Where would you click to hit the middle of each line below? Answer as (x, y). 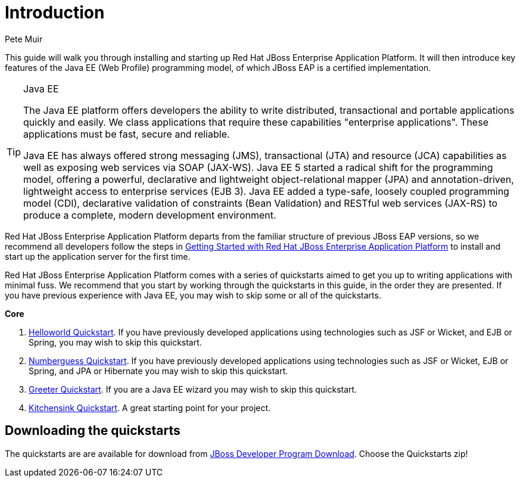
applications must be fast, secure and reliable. (127, 134)
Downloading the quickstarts (93, 431)
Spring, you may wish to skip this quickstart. (115, 342)
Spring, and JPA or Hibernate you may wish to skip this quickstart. (158, 371)
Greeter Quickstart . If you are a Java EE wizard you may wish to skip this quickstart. (193, 389)
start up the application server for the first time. (98, 256)
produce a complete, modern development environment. (150, 215)
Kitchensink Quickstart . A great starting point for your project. (150, 408)
